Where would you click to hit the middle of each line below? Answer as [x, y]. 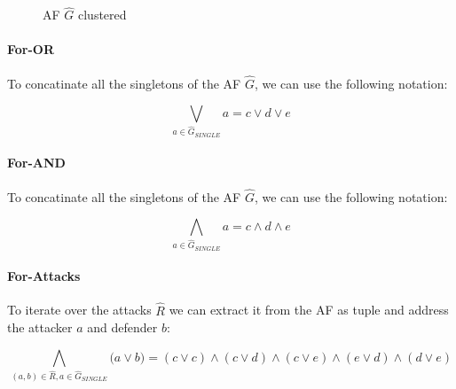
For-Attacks [44, 276]
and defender [122, 327]
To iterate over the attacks [79, 310]
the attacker [40, 327]
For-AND [36, 163]
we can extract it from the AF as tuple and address [309, 310]
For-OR [31, 49]
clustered [102, 15]
